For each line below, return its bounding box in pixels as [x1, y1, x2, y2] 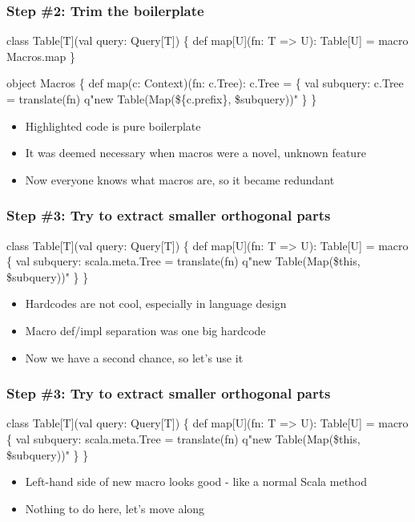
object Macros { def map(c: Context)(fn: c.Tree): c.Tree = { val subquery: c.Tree [6, 75, 404, 91]
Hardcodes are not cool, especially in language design [25, 295, 287, 312]
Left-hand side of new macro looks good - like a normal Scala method [25, 473, 368, 490]
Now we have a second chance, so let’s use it [25, 349, 244, 366]
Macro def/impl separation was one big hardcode [25, 322, 266, 338]
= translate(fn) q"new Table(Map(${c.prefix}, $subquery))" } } [6, 91, 317, 107]
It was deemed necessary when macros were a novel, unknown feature [25, 144, 366, 161]
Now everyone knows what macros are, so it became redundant [25, 171, 335, 188]
